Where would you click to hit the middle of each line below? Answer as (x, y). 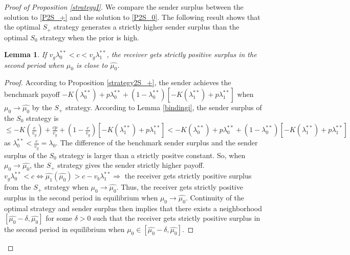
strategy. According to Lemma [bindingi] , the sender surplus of (163, 107)
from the (18, 187)
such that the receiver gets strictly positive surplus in (177, 218)
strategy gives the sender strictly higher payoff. (131, 165)
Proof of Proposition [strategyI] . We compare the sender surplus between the (124, 7)
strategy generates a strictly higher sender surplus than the (147, 27)
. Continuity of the (215, 197)
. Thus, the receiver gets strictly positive (180, 187)
